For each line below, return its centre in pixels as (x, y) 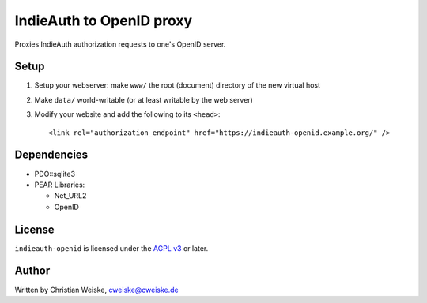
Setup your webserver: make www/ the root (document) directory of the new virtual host (177, 85)
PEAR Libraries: (60, 185)
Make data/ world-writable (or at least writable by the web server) (144, 99)
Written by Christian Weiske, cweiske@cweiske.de (97, 290)
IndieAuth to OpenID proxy (104, 21)
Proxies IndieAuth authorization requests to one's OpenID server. (120, 44)
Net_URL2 (70, 196)
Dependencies (51, 155)
